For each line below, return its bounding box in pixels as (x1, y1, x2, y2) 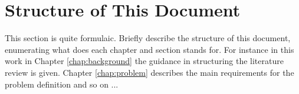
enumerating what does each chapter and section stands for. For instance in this (5, 43, 294, 55)
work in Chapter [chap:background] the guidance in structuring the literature (5, 55, 284, 67)
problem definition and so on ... (5, 78, 119, 90)
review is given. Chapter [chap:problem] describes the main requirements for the (5, 66, 294, 78)
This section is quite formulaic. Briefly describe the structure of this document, (5, 32, 291, 44)
